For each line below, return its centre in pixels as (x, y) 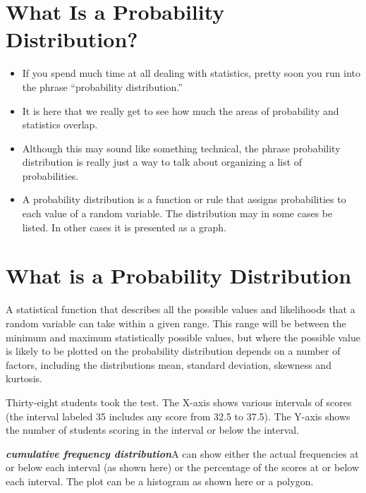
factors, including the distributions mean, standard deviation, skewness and (169, 364)
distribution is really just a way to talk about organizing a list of (162, 162)
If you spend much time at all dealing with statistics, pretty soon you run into (191, 73)
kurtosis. (24, 378)
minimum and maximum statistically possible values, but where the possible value (183, 337)
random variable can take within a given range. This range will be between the (176, 323)
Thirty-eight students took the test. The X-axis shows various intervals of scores (179, 402)
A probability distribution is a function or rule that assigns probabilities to (184, 199)
